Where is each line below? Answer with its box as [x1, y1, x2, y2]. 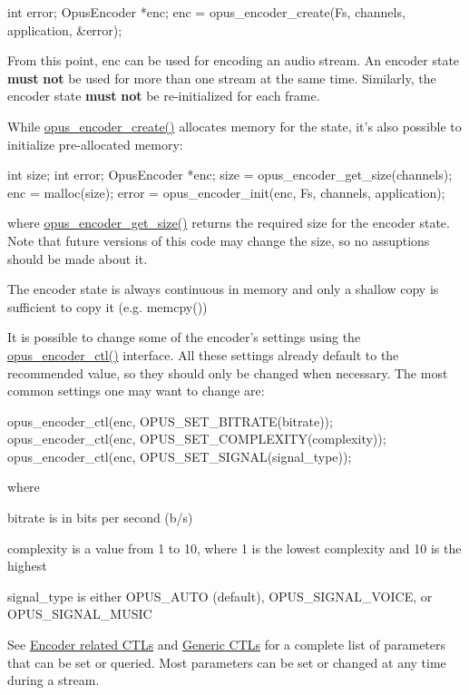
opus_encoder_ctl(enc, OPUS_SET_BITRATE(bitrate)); [7, 411, 333, 430]
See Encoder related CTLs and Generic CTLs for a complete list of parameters [7, 635, 446, 654]
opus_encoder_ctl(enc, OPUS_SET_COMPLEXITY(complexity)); [7, 429, 386, 448]
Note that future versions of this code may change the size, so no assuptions [7, 230, 430, 250]
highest [7, 556, 47, 575]
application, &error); [7, 20, 122, 39]
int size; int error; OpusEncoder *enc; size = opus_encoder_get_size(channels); [7, 165, 453, 184]
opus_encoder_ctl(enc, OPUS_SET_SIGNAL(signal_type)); [7, 446, 352, 465]
